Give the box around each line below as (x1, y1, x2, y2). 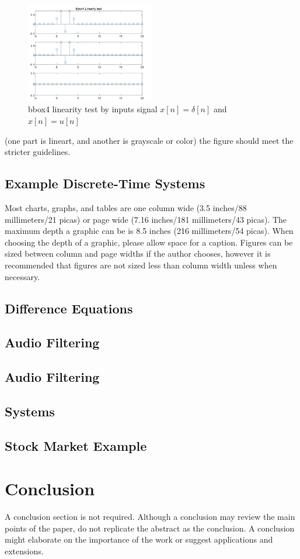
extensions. (5, 545, 44, 557)
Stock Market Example (5, 436, 147, 454)
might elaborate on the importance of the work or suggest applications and (5, 533, 273, 546)
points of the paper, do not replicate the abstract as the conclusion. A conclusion (5, 522, 295, 534)
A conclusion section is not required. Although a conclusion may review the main (5, 510, 295, 523)
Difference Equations (5, 299, 133, 317)
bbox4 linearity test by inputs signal (28, 103, 158, 115)
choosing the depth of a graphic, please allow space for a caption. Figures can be (5, 236, 293, 248)
